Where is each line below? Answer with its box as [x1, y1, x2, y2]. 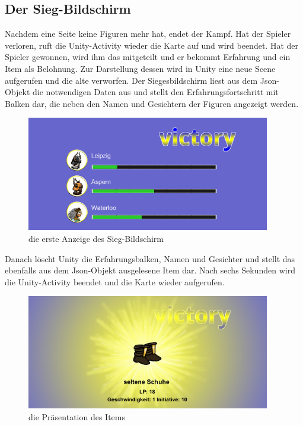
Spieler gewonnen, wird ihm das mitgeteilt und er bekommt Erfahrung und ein [5, 51, 291, 63]
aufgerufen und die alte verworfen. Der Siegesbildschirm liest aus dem [5, 74, 258, 86]
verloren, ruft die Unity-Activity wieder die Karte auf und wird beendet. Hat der [5, 39, 298, 51]
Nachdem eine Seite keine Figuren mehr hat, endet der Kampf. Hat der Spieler [5, 27, 291, 40]
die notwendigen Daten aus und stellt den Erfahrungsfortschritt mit [33, 86, 279, 98]
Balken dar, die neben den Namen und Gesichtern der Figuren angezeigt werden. [5, 97, 299, 109]
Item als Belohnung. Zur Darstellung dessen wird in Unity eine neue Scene [5, 62, 276, 74]
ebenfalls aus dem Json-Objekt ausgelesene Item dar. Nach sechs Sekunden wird [5, 264, 295, 276]
